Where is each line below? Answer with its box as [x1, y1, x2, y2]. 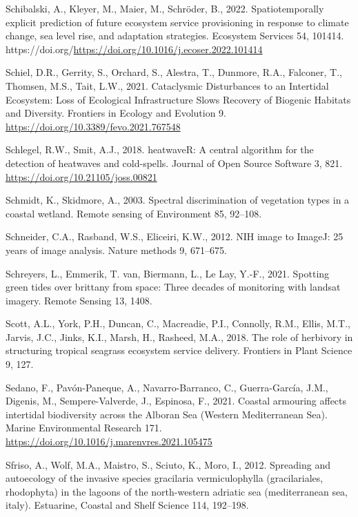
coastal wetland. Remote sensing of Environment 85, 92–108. [6, 206, 262, 220]
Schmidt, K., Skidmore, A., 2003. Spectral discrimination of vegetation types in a [6, 193, 350, 207]
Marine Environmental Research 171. [6, 420, 162, 435]
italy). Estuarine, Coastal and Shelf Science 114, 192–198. [6, 498, 249, 512]
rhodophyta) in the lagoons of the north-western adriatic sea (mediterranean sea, [6, 484, 348, 498]
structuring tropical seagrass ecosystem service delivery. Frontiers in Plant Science [6, 343, 352, 358]
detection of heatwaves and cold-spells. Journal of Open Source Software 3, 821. [6, 155, 343, 170]
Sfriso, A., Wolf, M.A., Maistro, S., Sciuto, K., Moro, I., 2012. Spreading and [6, 457, 330, 471]
